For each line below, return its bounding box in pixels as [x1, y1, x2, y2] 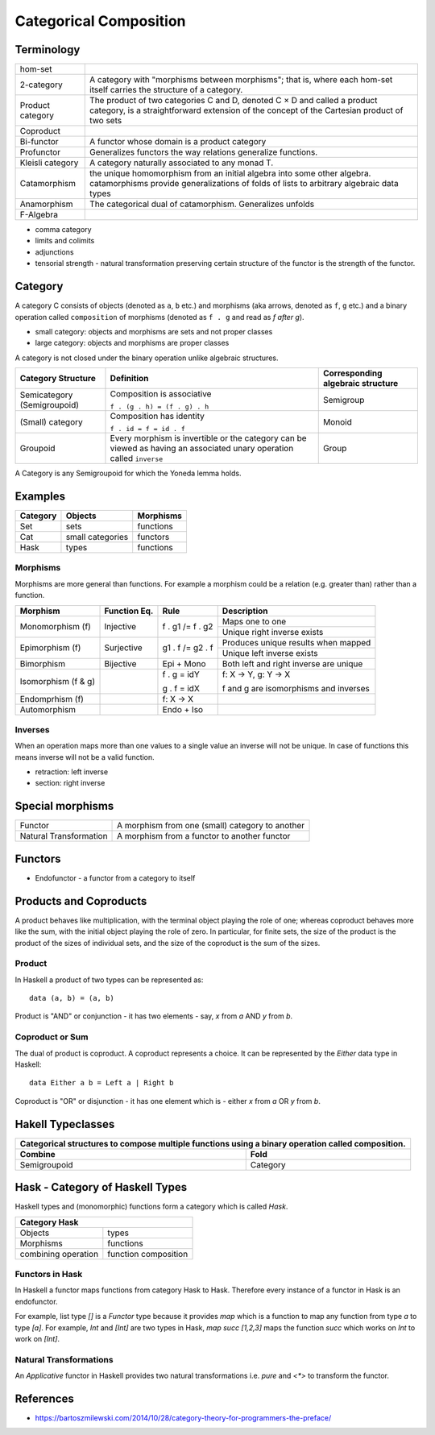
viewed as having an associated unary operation [110, 443, 294, 454]
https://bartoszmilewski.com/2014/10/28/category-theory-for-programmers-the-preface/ [35, 1412, 332, 1422]
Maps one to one [222, 616, 287, 627]
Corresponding [322, 367, 383, 379]
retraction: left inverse [35, 767, 109, 777]
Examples [14, 489, 66, 503]
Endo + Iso [162, 703, 204, 715]
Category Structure [19, 373, 96, 384]
